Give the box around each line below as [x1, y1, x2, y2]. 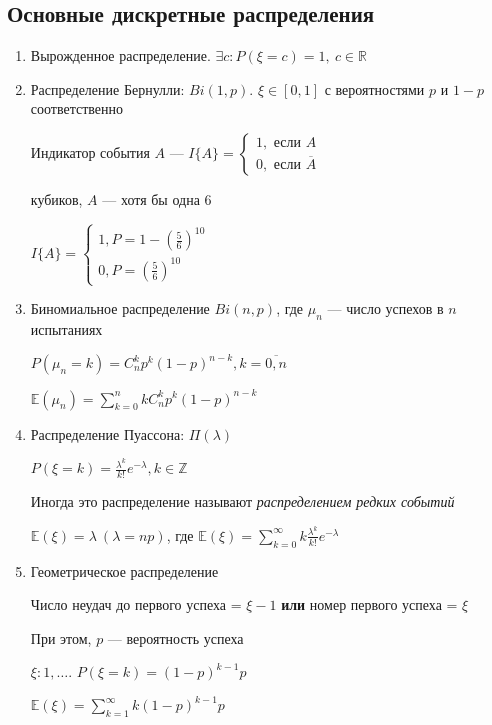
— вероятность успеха [107, 627, 244, 648]
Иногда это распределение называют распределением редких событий [30, 491, 455, 512]
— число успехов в [327, 298, 444, 319]
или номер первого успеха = [281, 594, 458, 615]
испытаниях [30, 318, 103, 339]
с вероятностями [324, 78, 425, 99]
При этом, [30, 627, 92, 648]
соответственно [30, 98, 124, 119]
